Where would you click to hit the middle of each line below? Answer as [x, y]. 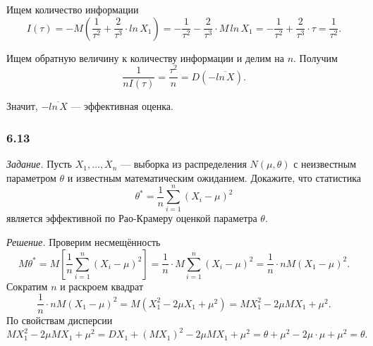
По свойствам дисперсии [60, 320]
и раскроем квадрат [102, 286]
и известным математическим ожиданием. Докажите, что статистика [214, 177]
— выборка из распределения [184, 164]
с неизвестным [325, 164]
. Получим [316, 57]
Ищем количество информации [73, 9]
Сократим [27, 286]
